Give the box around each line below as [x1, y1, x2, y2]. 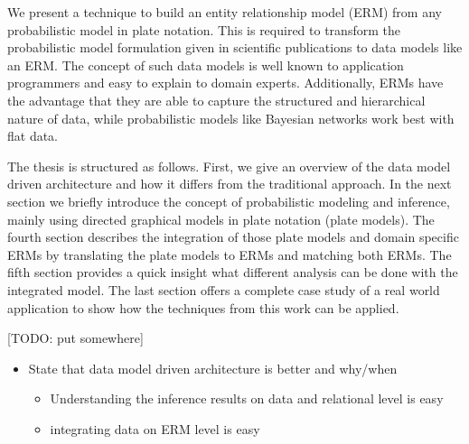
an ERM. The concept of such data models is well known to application [7, 55, 404, 74]
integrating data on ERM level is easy [50, 419, 260, 438]
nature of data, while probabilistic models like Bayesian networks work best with [7, 108, 455, 127]
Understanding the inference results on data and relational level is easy [50, 389, 444, 408]
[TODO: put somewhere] [7, 328, 144, 347]
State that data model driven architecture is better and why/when [28, 358, 398, 377]
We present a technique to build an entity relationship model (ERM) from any [7, 3, 442, 21]
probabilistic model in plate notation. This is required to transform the [7, 20, 400, 39]
